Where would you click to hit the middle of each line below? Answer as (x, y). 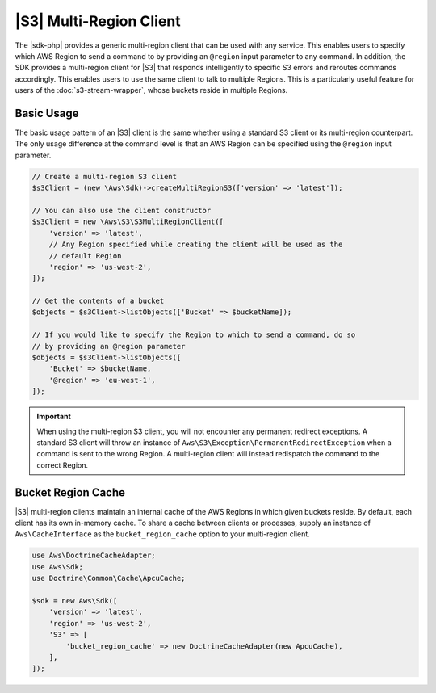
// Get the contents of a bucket (98, 301)
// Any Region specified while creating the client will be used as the (196, 245)
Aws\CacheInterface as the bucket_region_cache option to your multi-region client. (162, 534)
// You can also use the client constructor (122, 210)
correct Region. (63, 465)
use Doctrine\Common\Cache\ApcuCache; (109, 578)
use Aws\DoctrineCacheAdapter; (94, 556)
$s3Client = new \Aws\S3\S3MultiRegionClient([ (128, 222)
